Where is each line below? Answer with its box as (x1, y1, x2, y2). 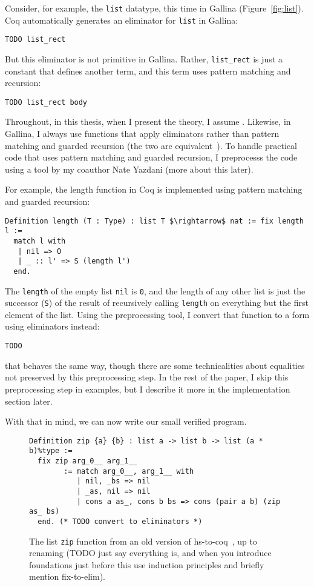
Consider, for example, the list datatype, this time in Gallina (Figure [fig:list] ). (5, 2, 304, 14)
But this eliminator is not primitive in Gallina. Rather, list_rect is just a (5, 52, 283, 65)
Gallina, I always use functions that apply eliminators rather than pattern (5, 127, 280, 140)
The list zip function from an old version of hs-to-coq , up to (29, 534, 257, 547)
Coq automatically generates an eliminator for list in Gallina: (5, 13, 238, 26)
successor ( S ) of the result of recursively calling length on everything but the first (5, 296, 309, 309)
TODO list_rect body (5, 98, 88, 107)
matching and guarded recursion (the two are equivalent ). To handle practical (5, 139, 297, 151)
